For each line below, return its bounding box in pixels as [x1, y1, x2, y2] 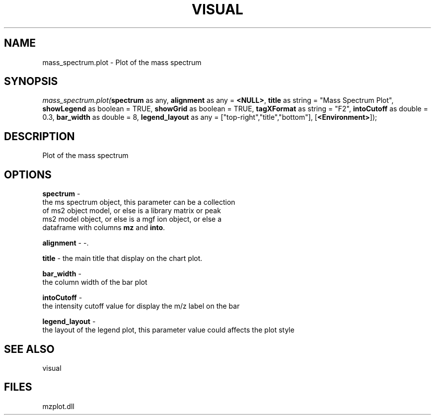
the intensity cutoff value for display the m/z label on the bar [42, 302, 240, 311]
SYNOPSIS [4, 75, 58, 88]
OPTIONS [4, 168, 52, 181]
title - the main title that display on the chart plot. [42, 254, 203, 263]
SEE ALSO [4, 342, 55, 355]
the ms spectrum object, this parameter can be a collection [42, 198, 235, 207]
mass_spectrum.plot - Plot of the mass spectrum [42, 58, 202, 67]
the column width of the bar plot [42, 278, 147, 287]
